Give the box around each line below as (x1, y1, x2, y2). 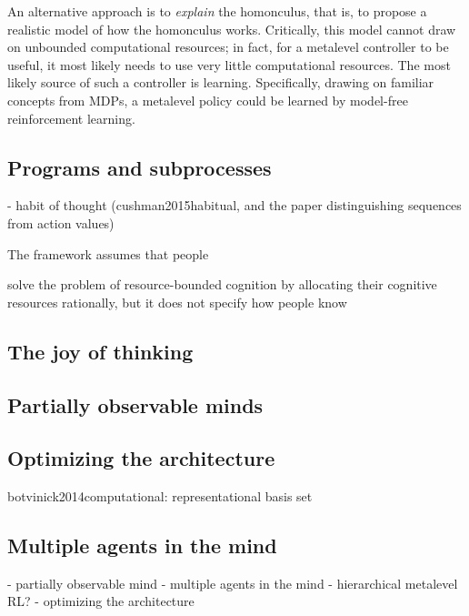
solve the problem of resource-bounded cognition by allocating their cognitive (7, 275, 437, 294)
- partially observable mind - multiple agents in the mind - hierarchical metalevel (7, 573, 458, 592)
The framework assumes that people (7, 244, 209, 263)
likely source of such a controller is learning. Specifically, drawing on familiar (7, 73, 434, 92)
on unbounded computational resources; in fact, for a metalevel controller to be (7, 37, 449, 56)
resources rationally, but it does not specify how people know (7, 292, 347, 311)
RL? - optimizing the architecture (7, 591, 195, 611)
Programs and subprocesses (7, 153, 272, 181)
